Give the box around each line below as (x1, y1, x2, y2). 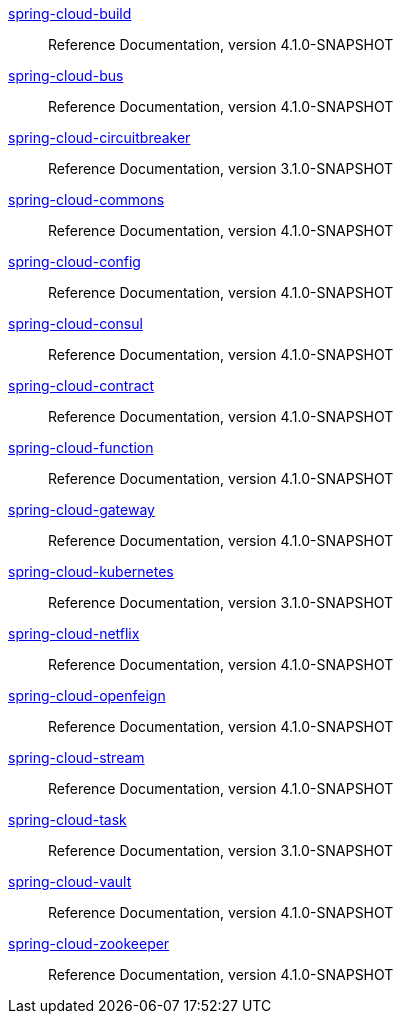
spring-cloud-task (8, 811, 127, 828)
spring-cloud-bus (8, 67, 124, 84)
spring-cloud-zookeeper (8, 935, 170, 952)
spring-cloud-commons (8, 191, 165, 208)
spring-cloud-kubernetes (8, 563, 174, 580)
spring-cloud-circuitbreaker (8, 129, 191, 146)
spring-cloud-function (8, 439, 154, 456)
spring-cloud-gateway (8, 501, 155, 518)
